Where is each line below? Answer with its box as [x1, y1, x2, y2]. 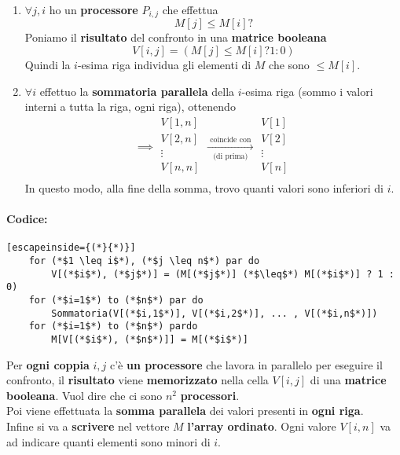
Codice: [6, 211, 48, 227]
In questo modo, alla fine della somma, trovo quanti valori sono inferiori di [24, 179, 383, 196]
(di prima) [213, 152, 248, 160]
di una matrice [310, 372, 387, 388]
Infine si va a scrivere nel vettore [6, 418, 170, 434]
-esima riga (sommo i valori [241, 83, 373, 99]
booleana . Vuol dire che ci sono [6, 387, 163, 403]
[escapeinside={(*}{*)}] [6, 242, 136, 254]
